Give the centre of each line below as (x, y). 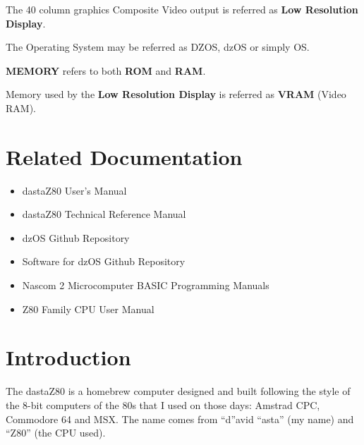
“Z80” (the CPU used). (56, 433)
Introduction (68, 357)
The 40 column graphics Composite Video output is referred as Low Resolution (182, 9)
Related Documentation (124, 156)
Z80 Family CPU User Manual (88, 309)
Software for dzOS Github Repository (104, 261)
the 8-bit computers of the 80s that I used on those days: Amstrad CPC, (163, 404)
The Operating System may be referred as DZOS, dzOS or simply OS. (158, 47)
